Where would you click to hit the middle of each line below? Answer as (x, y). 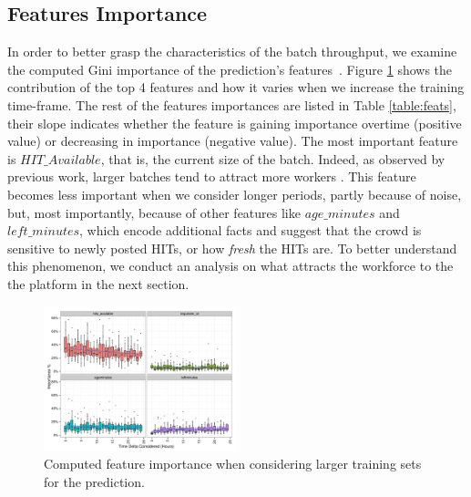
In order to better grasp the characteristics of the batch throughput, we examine (232, 52)
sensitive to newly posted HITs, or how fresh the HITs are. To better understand (232, 248)
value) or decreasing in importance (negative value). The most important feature (233, 141)
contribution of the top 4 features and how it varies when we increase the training (236, 87)
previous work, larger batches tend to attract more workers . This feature (212, 176)
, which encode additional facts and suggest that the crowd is (251, 230)
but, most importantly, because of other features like (154, 212)
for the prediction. (94, 481)
